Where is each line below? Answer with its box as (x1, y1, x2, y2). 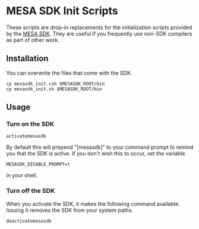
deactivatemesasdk (6, 218, 52, 224)
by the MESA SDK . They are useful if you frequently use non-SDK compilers (6, 30, 192, 37)
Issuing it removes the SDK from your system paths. (6, 206, 134, 214)
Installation (6, 53, 49, 63)
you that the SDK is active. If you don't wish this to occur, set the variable (6, 150, 185, 157)
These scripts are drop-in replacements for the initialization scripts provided (6, 24, 192, 31)
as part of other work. (6, 36, 59, 43)
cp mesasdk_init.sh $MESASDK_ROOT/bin (6, 86, 102, 92)
